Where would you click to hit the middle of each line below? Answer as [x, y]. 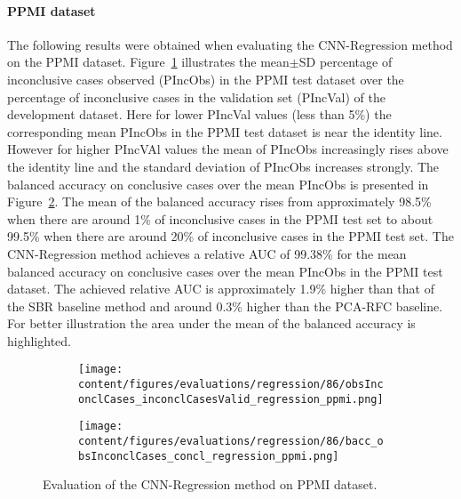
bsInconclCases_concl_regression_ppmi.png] [209, 456]
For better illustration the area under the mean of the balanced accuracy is [211, 323]
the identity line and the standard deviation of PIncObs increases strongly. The [223, 166]
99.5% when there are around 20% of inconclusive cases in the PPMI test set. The [230, 236]
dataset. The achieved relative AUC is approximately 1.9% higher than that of [221, 289]
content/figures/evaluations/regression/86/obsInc [231, 385]
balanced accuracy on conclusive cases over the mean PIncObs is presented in [218, 184]
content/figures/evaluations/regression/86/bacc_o [231, 442]
